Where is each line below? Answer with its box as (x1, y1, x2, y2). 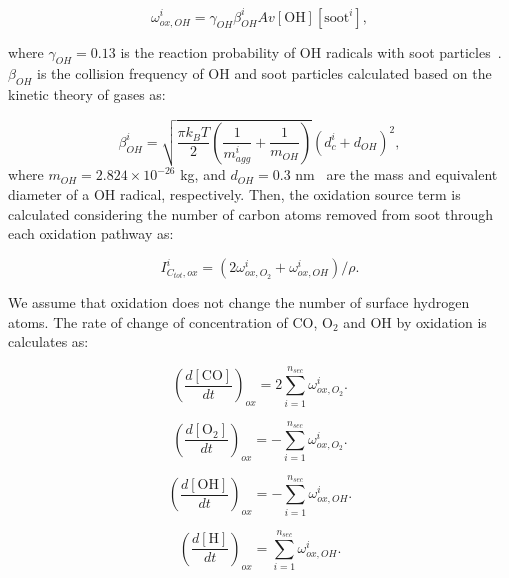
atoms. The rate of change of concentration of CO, (8, 311, 318, 332)
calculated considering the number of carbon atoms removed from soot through (8, 203, 494, 224)
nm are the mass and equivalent (295, 164, 498, 185)
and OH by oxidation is (343, 311, 487, 332)
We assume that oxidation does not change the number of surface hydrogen (8, 292, 470, 313)
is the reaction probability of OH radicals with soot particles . (120, 41, 502, 62)
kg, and (180, 164, 226, 185)
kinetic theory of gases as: (8, 84, 166, 105)
